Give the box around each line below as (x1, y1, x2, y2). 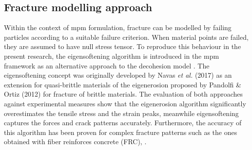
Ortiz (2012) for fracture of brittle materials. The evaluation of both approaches (4, 89, 243, 99)
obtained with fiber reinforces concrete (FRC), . (4, 136, 147, 147)
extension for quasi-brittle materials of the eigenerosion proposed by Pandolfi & (4, 79, 241, 89)
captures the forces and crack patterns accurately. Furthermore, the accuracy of (4, 117, 242, 128)
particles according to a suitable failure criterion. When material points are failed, (4, 32, 249, 42)
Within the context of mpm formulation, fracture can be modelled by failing (4, 22, 232, 33)
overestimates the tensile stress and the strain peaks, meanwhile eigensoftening (4, 108, 239, 118)
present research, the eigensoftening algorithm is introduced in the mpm (4, 50, 219, 61)
